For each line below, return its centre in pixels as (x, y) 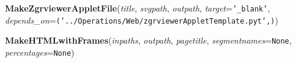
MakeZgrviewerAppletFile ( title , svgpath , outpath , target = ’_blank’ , (138, 8)
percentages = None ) (40, 52)
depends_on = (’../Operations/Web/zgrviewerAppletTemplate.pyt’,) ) (142, 20)
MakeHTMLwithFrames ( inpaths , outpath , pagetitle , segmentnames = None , (148, 40)
